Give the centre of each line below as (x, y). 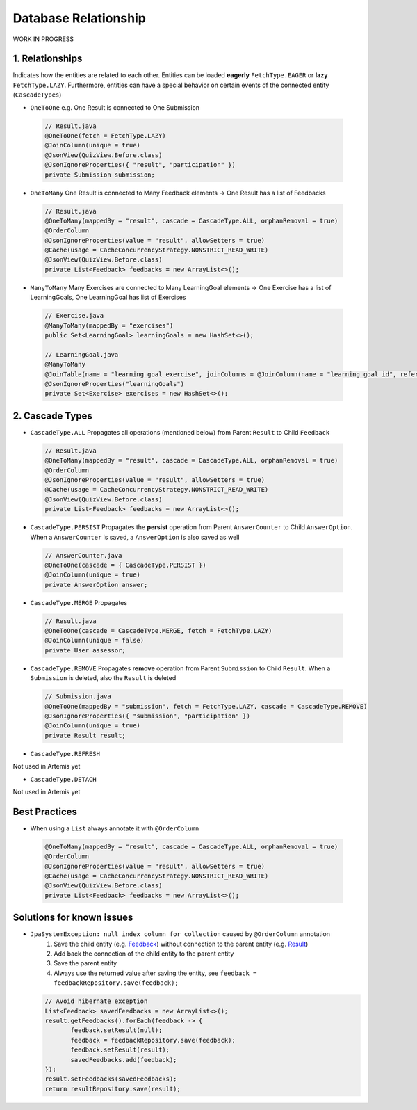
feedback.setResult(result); (120, 1050)
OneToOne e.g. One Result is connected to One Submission (115, 107)
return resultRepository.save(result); (113, 1089)
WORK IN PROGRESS (43, 39)
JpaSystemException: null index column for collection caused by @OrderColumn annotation (180, 934)
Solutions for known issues (73, 918)
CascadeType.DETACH (63, 779)
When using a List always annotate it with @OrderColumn (115, 828)
